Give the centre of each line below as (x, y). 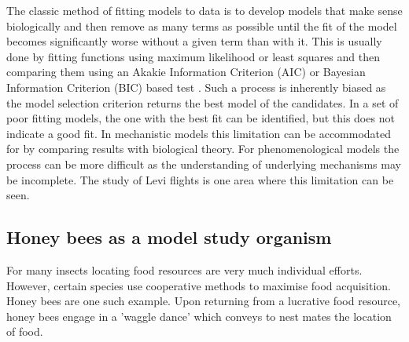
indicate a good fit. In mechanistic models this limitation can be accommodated (199, 133)
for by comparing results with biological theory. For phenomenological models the (203, 149)
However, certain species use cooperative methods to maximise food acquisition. (199, 285)
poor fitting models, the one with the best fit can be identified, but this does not (201, 118)
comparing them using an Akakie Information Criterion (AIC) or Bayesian (186, 72)
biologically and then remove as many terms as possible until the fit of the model (202, 25)
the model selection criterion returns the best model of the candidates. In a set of (203, 102)
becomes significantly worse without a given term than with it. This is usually (194, 41)
